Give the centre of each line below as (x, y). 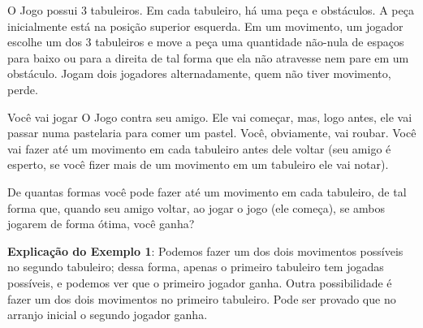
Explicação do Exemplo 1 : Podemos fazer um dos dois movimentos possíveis (205, 250)
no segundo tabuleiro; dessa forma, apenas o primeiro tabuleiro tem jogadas (196, 267)
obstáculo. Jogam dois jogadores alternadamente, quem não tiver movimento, (199, 73)
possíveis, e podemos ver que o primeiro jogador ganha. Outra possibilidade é (200, 282)
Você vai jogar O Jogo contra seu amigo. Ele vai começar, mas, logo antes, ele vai (210, 117)
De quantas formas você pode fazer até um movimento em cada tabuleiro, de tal (207, 191)
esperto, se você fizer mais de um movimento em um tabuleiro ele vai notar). (198, 164)
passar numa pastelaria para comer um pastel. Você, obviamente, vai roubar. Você (212, 133)
